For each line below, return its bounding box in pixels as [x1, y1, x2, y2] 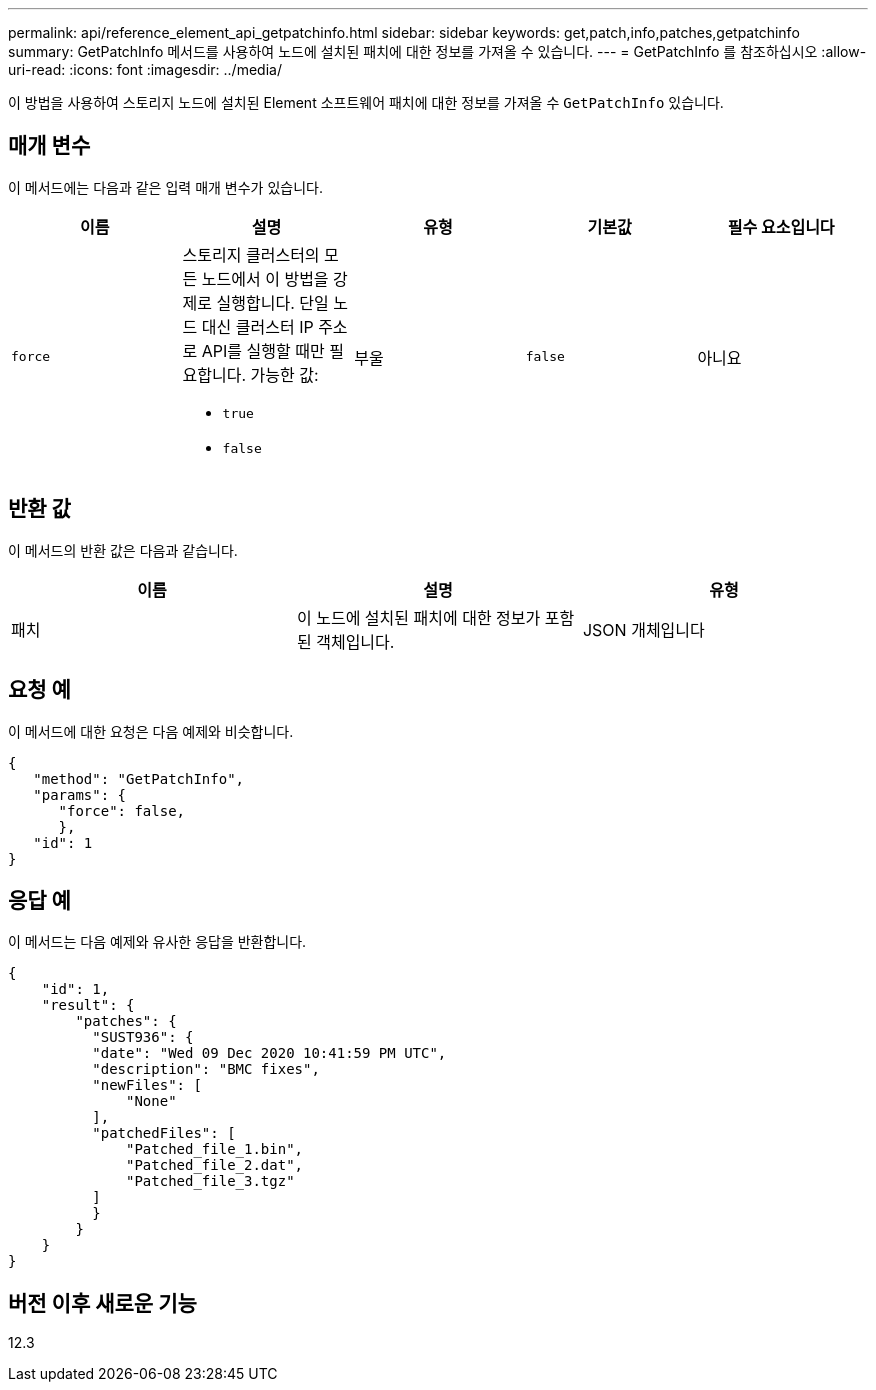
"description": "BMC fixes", [92, 1061, 320, 1078]
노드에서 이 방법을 [201, 268, 329, 289]
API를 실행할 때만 [201, 340, 325, 361]
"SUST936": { [92, 1029, 194, 1046]
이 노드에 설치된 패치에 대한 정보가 [296, 607, 541, 628]
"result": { [41, 997, 135, 1014]
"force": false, [58, 802, 186, 819]
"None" [126, 1093, 177, 1110]
